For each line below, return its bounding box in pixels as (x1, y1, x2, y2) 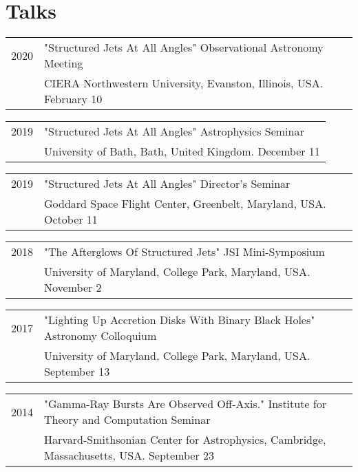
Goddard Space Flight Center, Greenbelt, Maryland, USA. (44, 195, 326, 212)
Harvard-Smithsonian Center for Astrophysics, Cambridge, (44, 431, 326, 448)
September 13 (44, 363, 110, 380)
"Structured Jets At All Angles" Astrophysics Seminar (44, 123, 304, 140)
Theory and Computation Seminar (44, 411, 211, 428)
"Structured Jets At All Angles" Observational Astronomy (44, 39, 324, 56)
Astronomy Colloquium (44, 328, 157, 344)
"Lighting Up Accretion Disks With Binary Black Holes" (44, 312, 315, 328)
